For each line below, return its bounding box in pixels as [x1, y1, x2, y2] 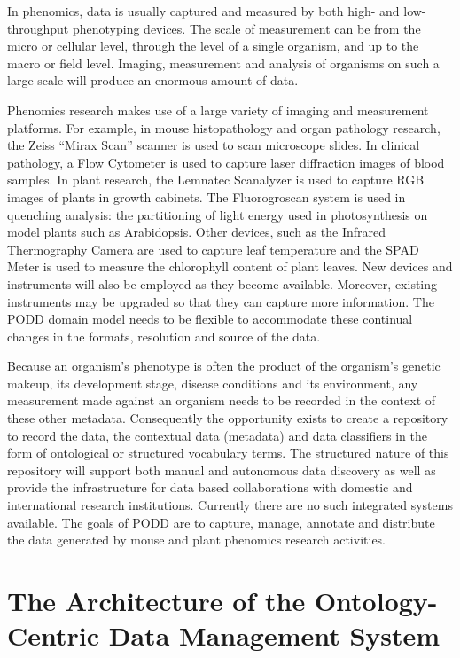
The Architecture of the [7, 583, 306, 618]
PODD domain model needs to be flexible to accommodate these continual [7, 309, 413, 328]
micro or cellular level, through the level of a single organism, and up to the [7, 36, 419, 55]
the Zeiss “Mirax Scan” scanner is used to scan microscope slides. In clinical [7, 136, 420, 154]
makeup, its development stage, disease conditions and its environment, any [7, 373, 418, 392]
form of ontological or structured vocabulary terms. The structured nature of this [7, 443, 449, 462]
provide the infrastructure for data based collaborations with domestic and [7, 478, 413, 497]
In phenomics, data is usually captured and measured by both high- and [7, 2, 400, 20]
